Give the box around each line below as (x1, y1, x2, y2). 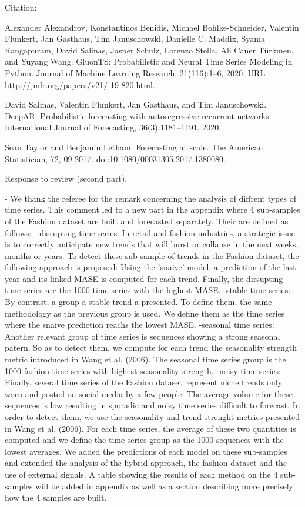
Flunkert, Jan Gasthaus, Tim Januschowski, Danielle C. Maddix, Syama (5, 32, 266, 45)
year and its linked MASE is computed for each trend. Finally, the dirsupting (5, 272, 283, 284)
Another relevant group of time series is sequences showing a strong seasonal (5, 330, 280, 342)
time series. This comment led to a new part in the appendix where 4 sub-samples (5, 203, 300, 216)
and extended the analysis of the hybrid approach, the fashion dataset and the (5, 456, 287, 469)
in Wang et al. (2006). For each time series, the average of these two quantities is (5, 422, 296, 434)
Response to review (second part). (5, 172, 128, 184)
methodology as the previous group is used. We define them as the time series (5, 307, 285, 319)
